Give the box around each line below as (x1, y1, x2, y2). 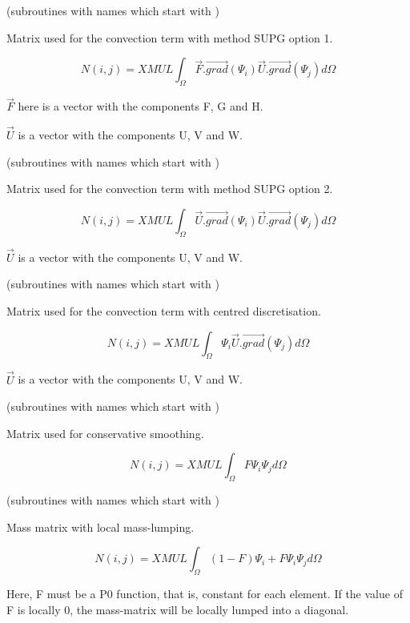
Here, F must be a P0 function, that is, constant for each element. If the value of (6, 585, 403, 602)
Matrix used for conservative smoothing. (6, 424, 204, 441)
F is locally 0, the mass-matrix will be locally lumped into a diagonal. (6, 601, 349, 617)
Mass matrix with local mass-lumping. (6, 518, 195, 535)
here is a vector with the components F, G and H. (18, 98, 263, 115)
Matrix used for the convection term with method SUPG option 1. (6, 29, 333, 46)
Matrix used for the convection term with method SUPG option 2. (6, 180, 333, 197)
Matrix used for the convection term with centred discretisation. (6, 303, 321, 319)
